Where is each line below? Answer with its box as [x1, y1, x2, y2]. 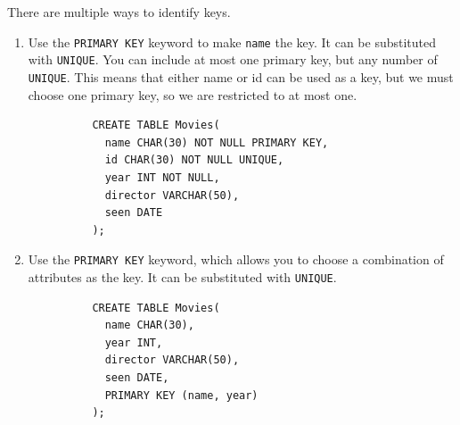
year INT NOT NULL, [104, 171, 220, 184]
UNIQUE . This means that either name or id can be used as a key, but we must [28, 67, 454, 86]
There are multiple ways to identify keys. [7, 3, 231, 21]
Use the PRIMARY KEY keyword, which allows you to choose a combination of [28, 250, 444, 269]
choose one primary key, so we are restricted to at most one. [28, 85, 357, 104]
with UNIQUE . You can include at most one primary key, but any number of [28, 50, 438, 69]
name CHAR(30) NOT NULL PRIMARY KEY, [104, 136, 329, 149]
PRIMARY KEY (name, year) [104, 388, 259, 402]
